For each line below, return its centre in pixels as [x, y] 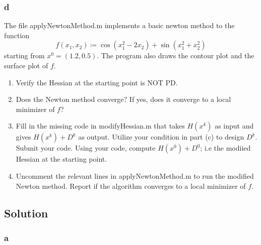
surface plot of [26, 65]
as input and [234, 126]
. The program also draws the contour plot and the [176, 55]
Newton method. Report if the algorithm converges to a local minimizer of [131, 186]
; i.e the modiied [225, 148]
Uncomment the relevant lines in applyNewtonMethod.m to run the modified [135, 175]
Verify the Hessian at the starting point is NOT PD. [97, 82]
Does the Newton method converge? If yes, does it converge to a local [123, 99]
